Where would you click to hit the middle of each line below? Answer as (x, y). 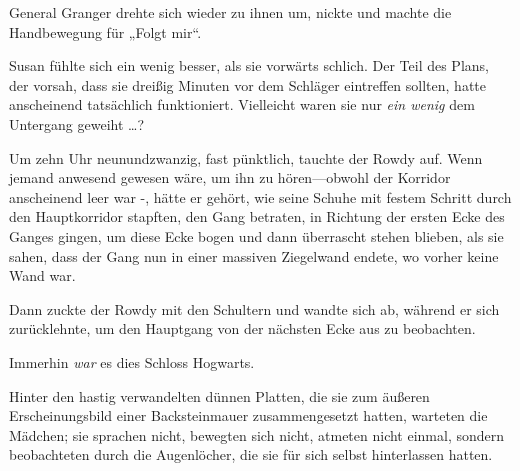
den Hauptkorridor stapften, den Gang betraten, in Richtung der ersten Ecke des (257, 216)
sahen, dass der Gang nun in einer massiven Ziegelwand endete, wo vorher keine (254, 255)
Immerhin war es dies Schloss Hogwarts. (132, 361)
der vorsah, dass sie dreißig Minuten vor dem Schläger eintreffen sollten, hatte (247, 84)
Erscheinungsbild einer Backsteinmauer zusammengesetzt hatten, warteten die (248, 415)
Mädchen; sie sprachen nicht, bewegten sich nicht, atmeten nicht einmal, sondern (257, 434)
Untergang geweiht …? (77, 123)
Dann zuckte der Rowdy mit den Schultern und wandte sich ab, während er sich (254, 308)
